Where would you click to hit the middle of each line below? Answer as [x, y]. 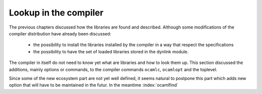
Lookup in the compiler [56, 13]
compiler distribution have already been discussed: [60, 33]
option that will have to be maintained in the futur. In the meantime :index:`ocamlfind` [94, 85]
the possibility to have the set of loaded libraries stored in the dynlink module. [111, 51]
